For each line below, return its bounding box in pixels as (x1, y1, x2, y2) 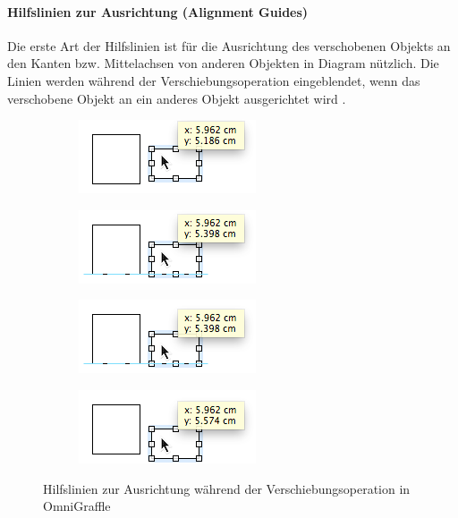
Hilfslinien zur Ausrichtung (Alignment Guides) (7, 2, 309, 21)
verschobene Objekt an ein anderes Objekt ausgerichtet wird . (7, 89, 346, 107)
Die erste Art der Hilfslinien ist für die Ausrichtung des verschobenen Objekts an (7, 36, 451, 55)
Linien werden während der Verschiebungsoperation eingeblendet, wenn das (7, 71, 420, 89)
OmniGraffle (43, 497, 111, 515)
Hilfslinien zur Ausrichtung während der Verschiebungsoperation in (43, 479, 411, 497)
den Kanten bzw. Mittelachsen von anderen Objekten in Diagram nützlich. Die (7, 54, 439, 72)
